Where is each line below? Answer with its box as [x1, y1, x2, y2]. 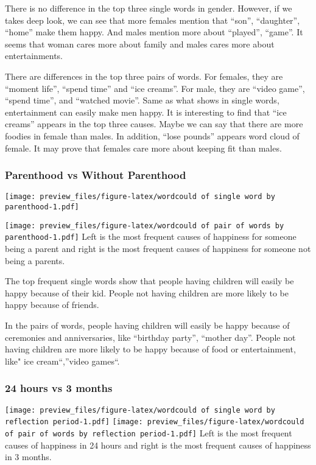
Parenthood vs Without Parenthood [5, 167, 186, 183]
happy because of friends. [5, 298, 99, 311]
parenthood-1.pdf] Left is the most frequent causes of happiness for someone [5, 230, 297, 243]
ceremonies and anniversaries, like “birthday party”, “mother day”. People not [5, 330, 296, 343]
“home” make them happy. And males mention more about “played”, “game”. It [5, 26, 303, 38]
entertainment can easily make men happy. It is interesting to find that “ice [5, 105, 287, 118]
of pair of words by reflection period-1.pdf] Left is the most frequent [5, 426, 292, 439]
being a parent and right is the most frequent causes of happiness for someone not [5, 242, 311, 254]
